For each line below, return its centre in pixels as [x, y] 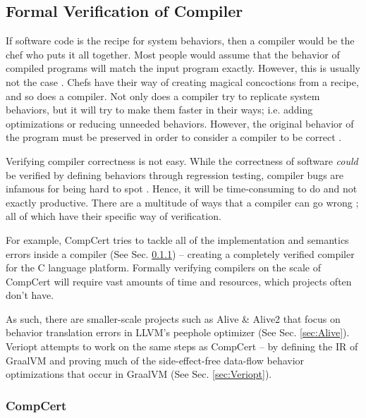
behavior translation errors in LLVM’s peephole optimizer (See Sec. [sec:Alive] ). [178, 332]
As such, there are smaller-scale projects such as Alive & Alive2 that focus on [173, 318]
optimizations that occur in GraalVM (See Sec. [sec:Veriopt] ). [139, 374]
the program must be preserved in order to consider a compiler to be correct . [174, 137]
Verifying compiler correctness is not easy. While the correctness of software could [182, 160]
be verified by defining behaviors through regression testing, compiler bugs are [175, 174]
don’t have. [30, 295]
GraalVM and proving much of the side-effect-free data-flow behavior [155, 360]
